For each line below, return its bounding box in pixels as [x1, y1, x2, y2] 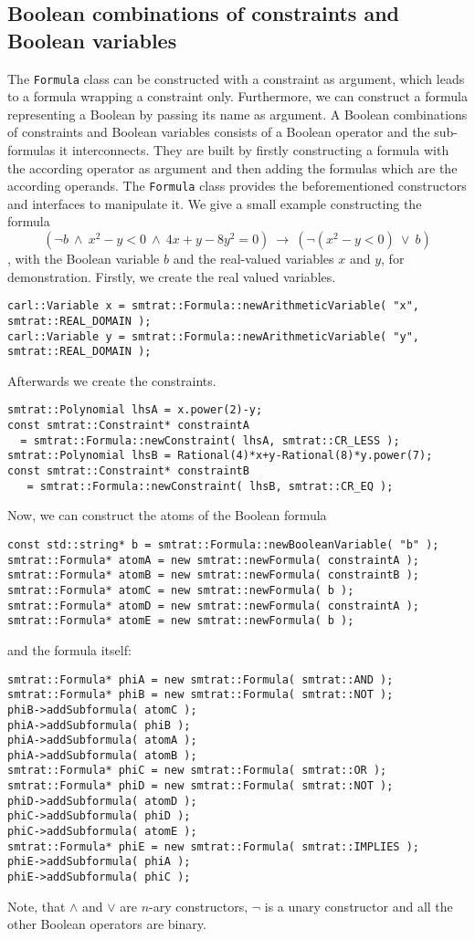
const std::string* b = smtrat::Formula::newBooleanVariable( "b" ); [7, 538, 439, 551]
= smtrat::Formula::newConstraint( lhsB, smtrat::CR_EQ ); [26, 479, 394, 493]
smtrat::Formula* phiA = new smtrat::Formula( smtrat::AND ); [7, 673, 394, 686]
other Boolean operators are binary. [7, 914, 206, 934]
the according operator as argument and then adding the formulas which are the [7, 158, 458, 177]
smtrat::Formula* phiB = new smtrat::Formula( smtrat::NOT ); [7, 688, 394, 702]
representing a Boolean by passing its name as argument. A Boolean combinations [7, 104, 468, 123]
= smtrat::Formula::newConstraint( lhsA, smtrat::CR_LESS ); [20, 433, 400, 447]
